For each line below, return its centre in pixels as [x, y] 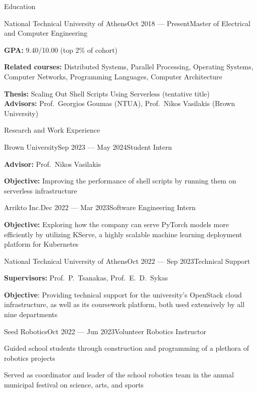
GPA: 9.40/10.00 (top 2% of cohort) [61, 50]
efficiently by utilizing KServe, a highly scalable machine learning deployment [123, 234]
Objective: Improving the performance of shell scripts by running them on [120, 181]
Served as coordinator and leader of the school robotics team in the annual [119, 375]
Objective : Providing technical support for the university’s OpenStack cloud [123, 294]
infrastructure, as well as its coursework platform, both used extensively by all [124, 304]
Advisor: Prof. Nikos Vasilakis [53, 164]
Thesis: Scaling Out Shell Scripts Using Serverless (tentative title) [107, 93]
